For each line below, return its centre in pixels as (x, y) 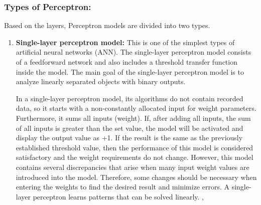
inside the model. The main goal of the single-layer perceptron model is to (130, 71)
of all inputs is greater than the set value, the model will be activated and (129, 128)
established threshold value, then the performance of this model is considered (135, 147)
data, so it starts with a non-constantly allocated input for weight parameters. (136, 108)
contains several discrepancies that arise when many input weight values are (133, 167)
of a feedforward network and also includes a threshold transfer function (126, 62)
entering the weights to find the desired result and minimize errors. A (122, 187)
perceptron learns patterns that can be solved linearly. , (118, 196)
